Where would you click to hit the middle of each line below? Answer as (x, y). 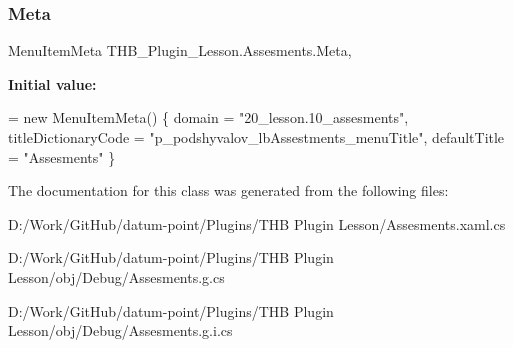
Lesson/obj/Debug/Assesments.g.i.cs (120, 330)
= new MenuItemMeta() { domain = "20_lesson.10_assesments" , (208, 117)
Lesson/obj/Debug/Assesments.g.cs (116, 276)
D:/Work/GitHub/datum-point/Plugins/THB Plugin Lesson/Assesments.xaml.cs (257, 223)
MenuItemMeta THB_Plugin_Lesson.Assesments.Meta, (180, 50)
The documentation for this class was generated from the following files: (228, 190)
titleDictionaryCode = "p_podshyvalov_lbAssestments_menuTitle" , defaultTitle (256, 137)
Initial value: (52, 83)
